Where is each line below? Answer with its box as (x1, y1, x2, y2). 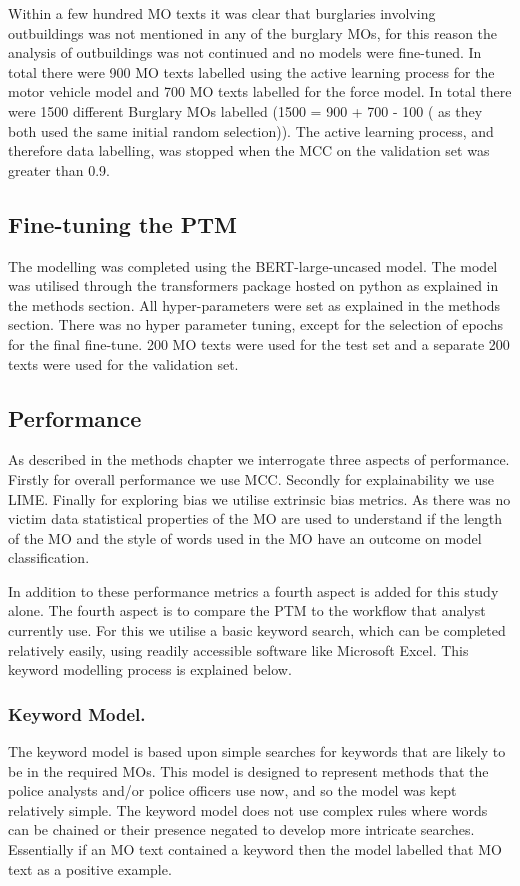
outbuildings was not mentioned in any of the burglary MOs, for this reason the (8, 22, 498, 43)
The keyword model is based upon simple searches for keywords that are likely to (8, 741, 506, 762)
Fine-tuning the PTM (8, 208, 238, 239)
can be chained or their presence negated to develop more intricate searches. (8, 819, 475, 840)
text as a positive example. (8, 858, 172, 879)
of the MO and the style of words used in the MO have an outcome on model (8, 527, 482, 548)
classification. (8, 547, 90, 568)
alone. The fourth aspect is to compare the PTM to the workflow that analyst (8, 600, 486, 621)
